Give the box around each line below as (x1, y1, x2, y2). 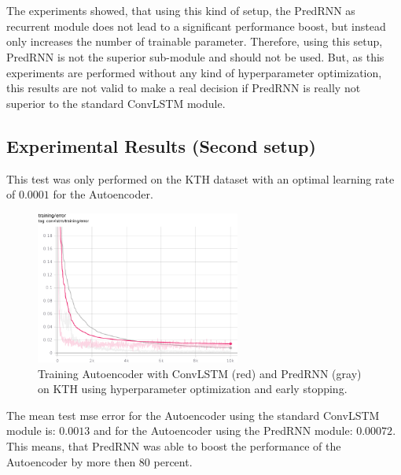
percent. (153, 453, 193, 469)
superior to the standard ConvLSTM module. (6, 95, 226, 111)
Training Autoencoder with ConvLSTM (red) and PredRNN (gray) (38, 365, 362, 381)
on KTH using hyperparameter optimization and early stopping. (38, 380, 348, 397)
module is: (6, 422, 56, 439)
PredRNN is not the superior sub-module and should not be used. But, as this (6, 48, 384, 65)
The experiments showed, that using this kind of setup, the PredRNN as (6, 2, 355, 19)
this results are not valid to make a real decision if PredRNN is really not (6, 80, 361, 96)
